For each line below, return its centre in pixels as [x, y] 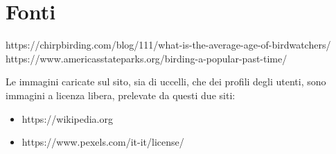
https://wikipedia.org [68, 118]
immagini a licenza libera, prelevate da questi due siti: [121, 95]
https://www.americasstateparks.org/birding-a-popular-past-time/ [147, 58]
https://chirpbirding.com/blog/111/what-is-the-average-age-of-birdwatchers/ [168, 45]
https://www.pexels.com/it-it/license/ [103, 142]
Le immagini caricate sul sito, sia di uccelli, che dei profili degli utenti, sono [166, 82]
